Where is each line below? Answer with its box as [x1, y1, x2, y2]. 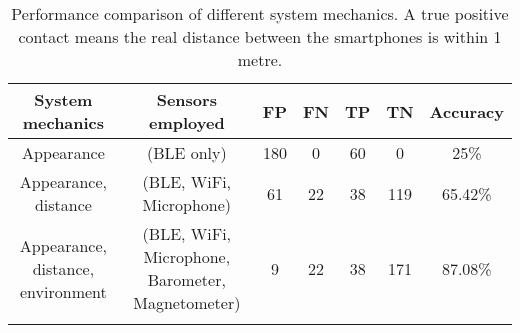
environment [20, 279, 107, 303]
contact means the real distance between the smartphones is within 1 [18, 25, 502, 48]
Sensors [156, 88, 217, 111]
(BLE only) [146, 141, 227, 164]
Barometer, [147, 268, 226, 291]
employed [148, 111, 225, 134]
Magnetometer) [133, 291, 241, 314]
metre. [237, 48, 283, 71]
